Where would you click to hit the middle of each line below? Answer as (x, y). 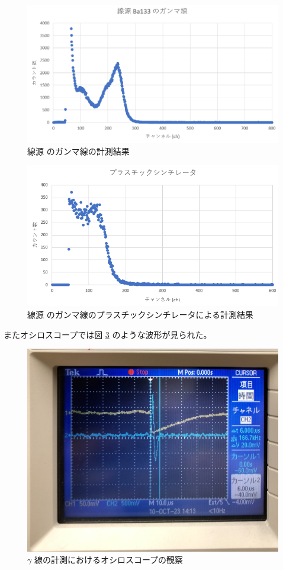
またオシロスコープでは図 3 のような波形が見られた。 (108, 334)
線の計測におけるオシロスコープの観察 (109, 560)
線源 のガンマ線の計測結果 (78, 151)
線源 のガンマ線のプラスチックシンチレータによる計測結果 (140, 314)
